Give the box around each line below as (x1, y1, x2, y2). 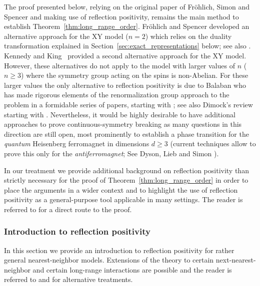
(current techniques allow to (170, 138, 256, 149)
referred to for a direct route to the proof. (4, 204, 132, 214)
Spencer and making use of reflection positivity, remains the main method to (4, 11, 239, 21)
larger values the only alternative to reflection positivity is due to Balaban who (4, 79, 246, 90)
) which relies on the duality (145, 30, 232, 41)
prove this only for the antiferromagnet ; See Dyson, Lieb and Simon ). (4, 148, 219, 158)
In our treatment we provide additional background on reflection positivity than (4, 165, 249, 175)
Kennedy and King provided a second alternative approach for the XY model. (4, 50, 246, 60)
